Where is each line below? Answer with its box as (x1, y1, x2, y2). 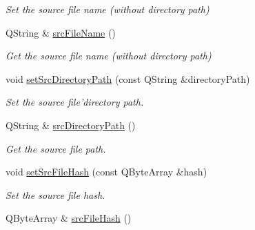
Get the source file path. (6, 141, 106, 155)
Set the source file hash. (6, 187, 105, 202)
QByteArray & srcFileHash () (6, 211, 132, 225)
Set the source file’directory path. (6, 95, 144, 109)
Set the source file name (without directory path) (6, 2, 210, 16)
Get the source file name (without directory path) (6, 48, 212, 63)
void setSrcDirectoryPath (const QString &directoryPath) (6, 71, 250, 86)
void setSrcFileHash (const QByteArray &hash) (6, 164, 207, 179)
